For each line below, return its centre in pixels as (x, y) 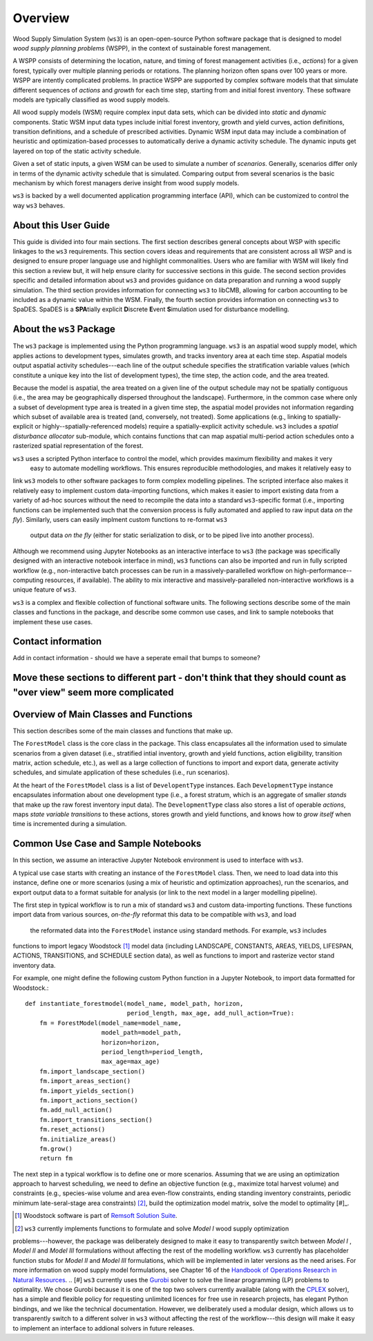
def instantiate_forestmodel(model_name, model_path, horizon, (134, 1004)
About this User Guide (61, 225)
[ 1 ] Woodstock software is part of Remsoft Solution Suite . (96, 1216)
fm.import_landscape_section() (92, 1071)
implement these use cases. (53, 621)
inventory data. (34, 965)
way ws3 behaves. (39, 205)
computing (28, 580)
